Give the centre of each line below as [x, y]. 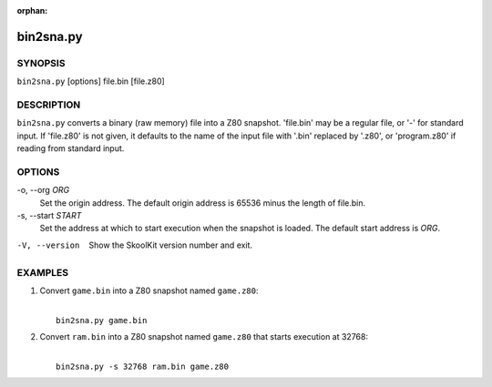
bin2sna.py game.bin [102, 320]
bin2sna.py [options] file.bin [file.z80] [91, 81]
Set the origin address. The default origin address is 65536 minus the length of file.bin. [203, 203]
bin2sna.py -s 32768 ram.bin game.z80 [143, 366]
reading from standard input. [71, 148]
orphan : [32, 10]
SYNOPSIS [41, 63]
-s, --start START [49, 215]
